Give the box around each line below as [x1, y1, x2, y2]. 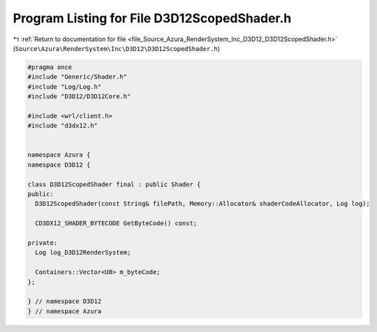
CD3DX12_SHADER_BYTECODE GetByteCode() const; [35, 220, 198, 227]
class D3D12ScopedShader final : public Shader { [27, 180, 201, 188]
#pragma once [27, 63, 73, 71]
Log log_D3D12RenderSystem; [35, 248, 131, 257]
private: [27, 239, 58, 247]
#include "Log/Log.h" [27, 82, 102, 91]
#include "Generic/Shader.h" [27, 73, 128, 81]
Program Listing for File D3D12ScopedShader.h [13, 10, 292, 26]
